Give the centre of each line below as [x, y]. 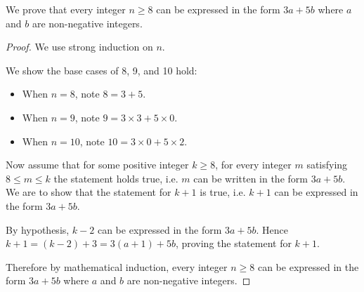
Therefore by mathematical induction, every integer [117, 266]
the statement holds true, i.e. [116, 178]
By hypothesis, [38, 229]
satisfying [327, 165]
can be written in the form [251, 178]
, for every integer [253, 165]
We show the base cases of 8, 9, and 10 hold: [102, 70]
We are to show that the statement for [89, 192]
